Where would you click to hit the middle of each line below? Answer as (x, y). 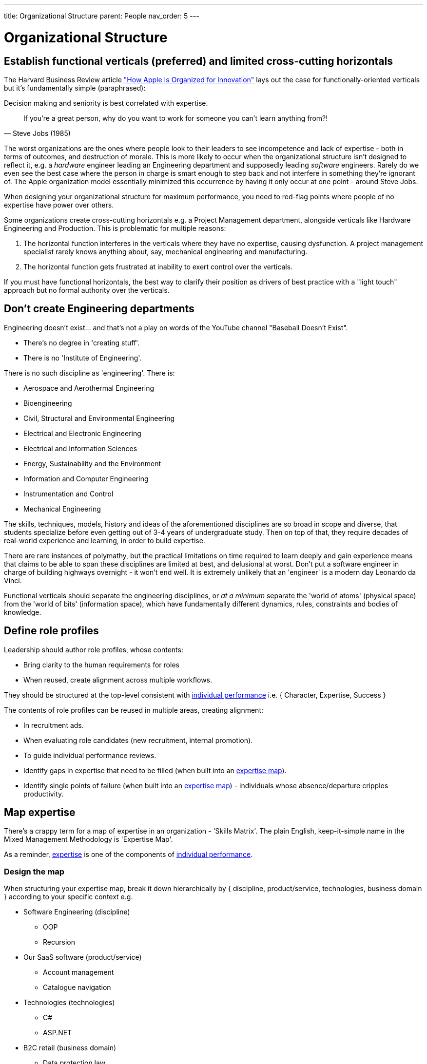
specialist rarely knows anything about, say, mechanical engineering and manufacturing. (165, 251)
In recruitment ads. (54, 725)
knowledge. (23, 612)
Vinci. (13, 580)
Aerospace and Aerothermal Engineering (89, 388)
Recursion (59, 942)
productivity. (44, 794)
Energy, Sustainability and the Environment (92, 463)
